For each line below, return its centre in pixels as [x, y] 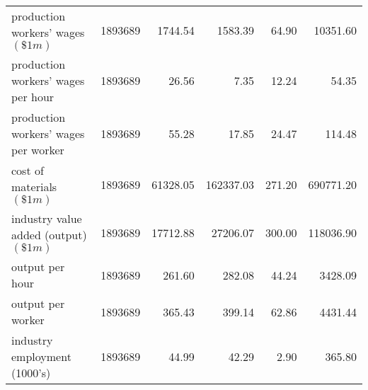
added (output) [49, 235]
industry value [47, 218]
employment [41, 356]
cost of [28, 170]
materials [34, 187]
